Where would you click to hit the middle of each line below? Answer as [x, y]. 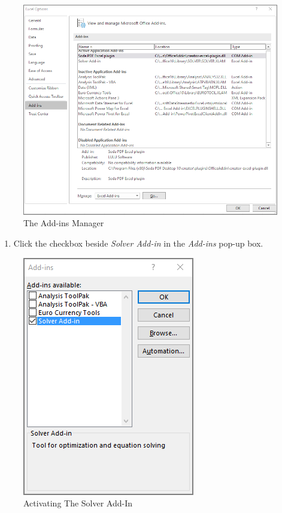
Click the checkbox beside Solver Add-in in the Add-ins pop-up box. [138, 243]
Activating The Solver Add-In [78, 503]
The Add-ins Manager [64, 223]
